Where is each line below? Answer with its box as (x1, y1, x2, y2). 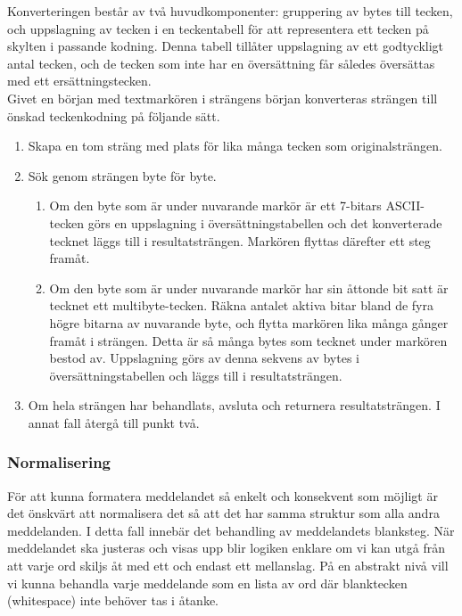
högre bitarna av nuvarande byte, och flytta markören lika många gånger (49, 313, 449, 332)
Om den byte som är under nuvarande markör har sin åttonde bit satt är (49, 278, 449, 297)
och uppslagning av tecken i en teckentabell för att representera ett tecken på (7, 19, 429, 37)
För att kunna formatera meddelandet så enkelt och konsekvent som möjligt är (7, 486, 438, 505)
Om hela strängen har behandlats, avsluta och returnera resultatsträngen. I (28, 396, 441, 415)
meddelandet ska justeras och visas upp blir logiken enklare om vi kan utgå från (7, 538, 445, 557)
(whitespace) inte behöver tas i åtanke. (7, 591, 219, 610)
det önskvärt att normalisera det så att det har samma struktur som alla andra (7, 504, 440, 522)
